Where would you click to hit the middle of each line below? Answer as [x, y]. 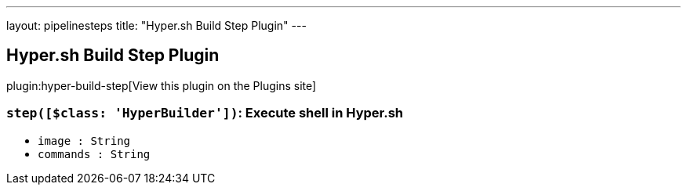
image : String [84, 141]
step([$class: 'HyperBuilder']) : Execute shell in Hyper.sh [205, 113]
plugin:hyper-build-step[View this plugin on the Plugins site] [162, 85]
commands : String [94, 154]
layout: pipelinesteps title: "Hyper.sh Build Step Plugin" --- [156, 25]
